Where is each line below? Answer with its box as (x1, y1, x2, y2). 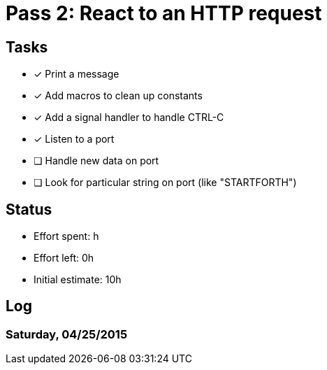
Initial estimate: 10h (34, 273, 122, 286)
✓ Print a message (34, 68, 119, 80)
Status (6, 200, 52, 218)
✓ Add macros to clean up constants (34, 90, 203, 102)
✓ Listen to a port (34, 133, 115, 145)
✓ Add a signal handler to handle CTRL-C (34, 111, 224, 124)
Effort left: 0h (34, 252, 94, 264)
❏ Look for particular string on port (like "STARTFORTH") (34, 176, 297, 189)
